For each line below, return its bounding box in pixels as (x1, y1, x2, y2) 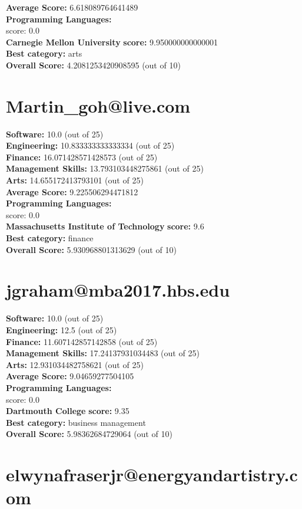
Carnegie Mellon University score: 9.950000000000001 (6, 35, 218, 48)
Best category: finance (6, 232, 94, 244)
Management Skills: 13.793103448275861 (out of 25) (6, 162, 204, 175)
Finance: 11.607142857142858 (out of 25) (6, 335, 158, 347)
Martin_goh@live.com (6, 93, 191, 117)
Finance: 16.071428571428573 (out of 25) (6, 150, 158, 163)
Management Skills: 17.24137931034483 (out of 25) (6, 347, 200, 359)
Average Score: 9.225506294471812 (6, 185, 138, 198)
